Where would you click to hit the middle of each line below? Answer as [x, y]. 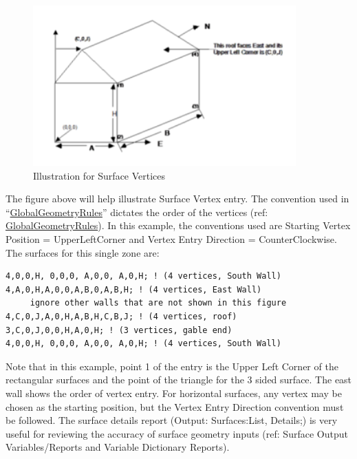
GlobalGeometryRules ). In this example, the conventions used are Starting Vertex [178, 225]
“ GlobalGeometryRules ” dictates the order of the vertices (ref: [137, 212]
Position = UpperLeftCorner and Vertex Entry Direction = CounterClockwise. [171, 239]
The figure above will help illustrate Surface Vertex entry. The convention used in [177, 199]
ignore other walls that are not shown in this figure [158, 303]
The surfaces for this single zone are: [83, 252]
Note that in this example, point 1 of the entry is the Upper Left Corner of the [172, 366]
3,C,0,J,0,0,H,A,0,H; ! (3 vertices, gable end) [119, 330]
